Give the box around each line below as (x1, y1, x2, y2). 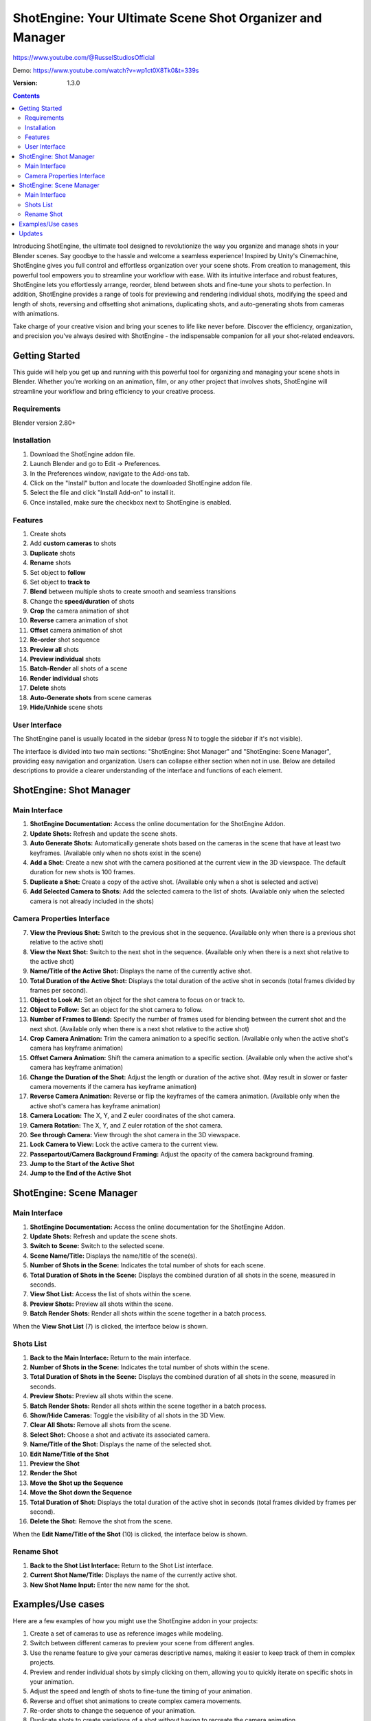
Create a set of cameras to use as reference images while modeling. (30, 1629, 223, 1638)
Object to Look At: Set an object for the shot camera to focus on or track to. (30, 995, 245, 1004)
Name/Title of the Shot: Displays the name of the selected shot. (30, 1440, 212, 1448)
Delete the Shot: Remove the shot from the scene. (30, 1517, 173, 1525)
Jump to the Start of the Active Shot (30, 1160, 135, 1168)
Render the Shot (30, 1469, 78, 1477)
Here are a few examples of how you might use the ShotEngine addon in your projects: (12, 1616, 258, 1625)
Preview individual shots (30, 655, 101, 664)
